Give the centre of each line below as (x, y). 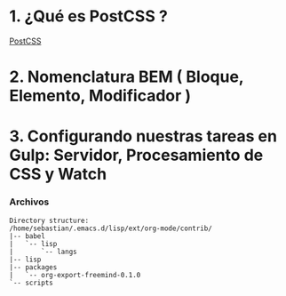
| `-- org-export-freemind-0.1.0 (75, 275)
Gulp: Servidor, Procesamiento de (136, 155)
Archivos (29, 202)
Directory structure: (49, 220)
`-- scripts (31, 283)
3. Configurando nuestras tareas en (143, 136)
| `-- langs (43, 252)
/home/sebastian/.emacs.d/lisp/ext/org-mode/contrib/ (111, 228)
